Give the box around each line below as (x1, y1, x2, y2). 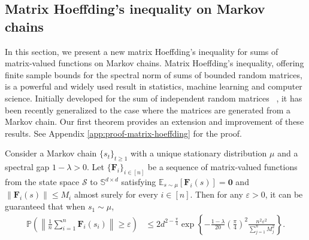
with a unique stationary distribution (131, 147, 267, 159)
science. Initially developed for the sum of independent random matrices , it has (5, 91, 302, 104)
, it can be (265, 188, 303, 201)
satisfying (121, 176, 156, 187)
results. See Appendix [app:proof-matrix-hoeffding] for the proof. (5, 127, 242, 139)
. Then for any (190, 188, 243, 201)
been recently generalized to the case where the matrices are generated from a (5, 103, 291, 116)
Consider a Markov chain (5, 147, 97, 159)
